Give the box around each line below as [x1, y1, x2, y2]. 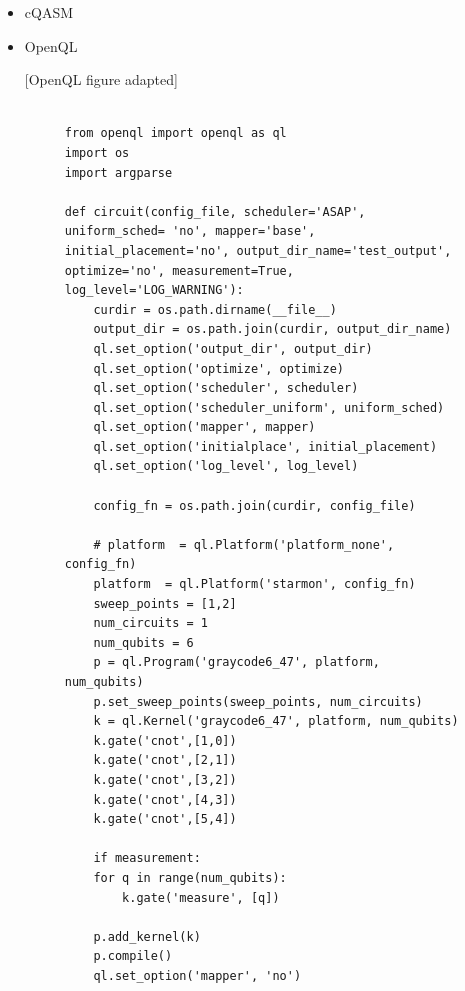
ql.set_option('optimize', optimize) [93, 361, 344, 376]
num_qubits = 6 [93, 635, 194, 650]
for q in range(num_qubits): [93, 870, 287, 885]
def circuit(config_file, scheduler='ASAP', [64, 204, 366, 219]
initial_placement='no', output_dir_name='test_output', [64, 243, 452, 258]
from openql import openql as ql [64, 126, 287, 141]
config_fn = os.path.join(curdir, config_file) [93, 498, 416, 513]
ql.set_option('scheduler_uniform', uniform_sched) [93, 400, 445, 415]
